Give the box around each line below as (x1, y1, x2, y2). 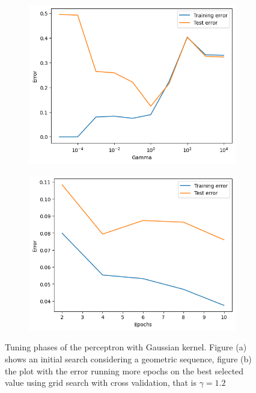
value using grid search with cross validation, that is (5, 376, 197, 389)
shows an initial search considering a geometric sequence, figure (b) (5, 352, 252, 365)
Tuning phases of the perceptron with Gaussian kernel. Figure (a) (5, 341, 247, 353)
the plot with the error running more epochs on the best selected (5, 364, 244, 377)
